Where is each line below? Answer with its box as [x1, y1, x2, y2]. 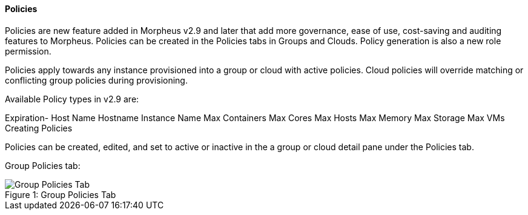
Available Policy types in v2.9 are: [5, 93, 139, 104]
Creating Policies [5, 122, 73, 133]
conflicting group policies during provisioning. [5, 74, 188, 85]
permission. [5, 45, 51, 56]
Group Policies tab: [5, 160, 81, 171]
